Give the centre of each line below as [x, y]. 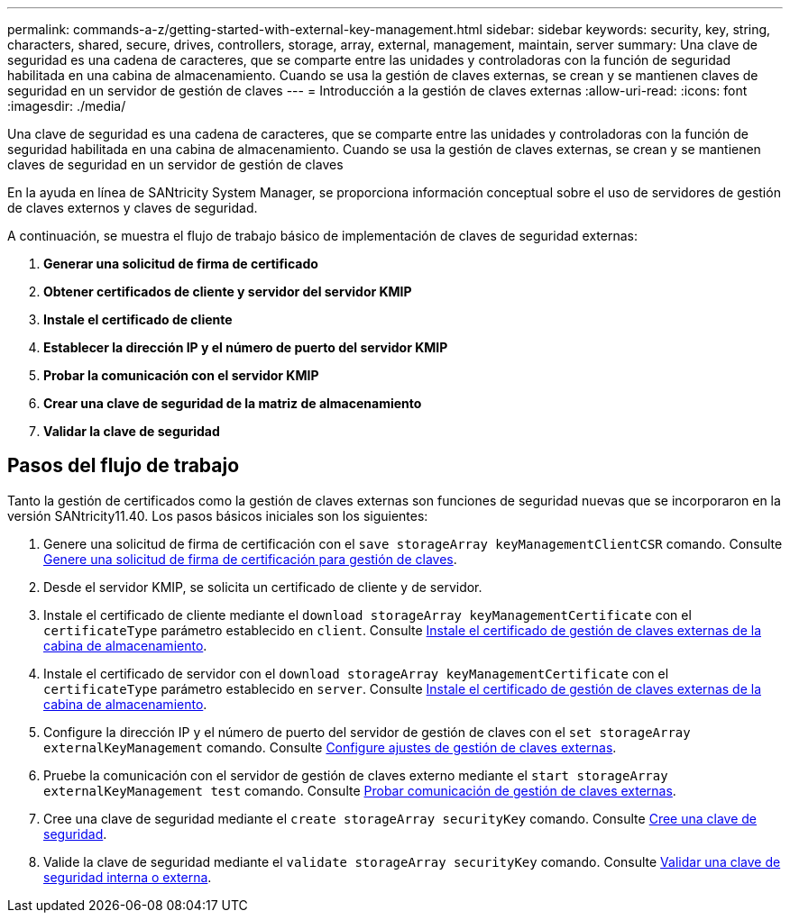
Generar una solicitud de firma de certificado [181, 264]
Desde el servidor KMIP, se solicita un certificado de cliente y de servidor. [263, 587]
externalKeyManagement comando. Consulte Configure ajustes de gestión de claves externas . [330, 747]
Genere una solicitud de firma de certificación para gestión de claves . [250, 559]
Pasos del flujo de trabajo [124, 466]
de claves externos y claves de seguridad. [133, 208]
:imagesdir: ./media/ [67, 106]
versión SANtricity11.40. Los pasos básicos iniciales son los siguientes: [218, 515]
